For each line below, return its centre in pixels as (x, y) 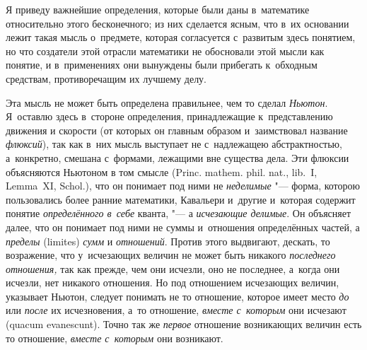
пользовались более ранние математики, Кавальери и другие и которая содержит (181, 199)
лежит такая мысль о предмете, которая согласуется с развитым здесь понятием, (181, 37)
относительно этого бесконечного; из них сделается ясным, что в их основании (177, 23)
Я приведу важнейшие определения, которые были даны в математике (158, 9)
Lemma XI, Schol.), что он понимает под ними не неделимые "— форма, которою (183, 186)
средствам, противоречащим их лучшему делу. (106, 78)
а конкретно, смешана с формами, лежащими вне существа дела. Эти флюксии (177, 157)
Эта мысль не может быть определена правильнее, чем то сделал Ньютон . (167, 102)
